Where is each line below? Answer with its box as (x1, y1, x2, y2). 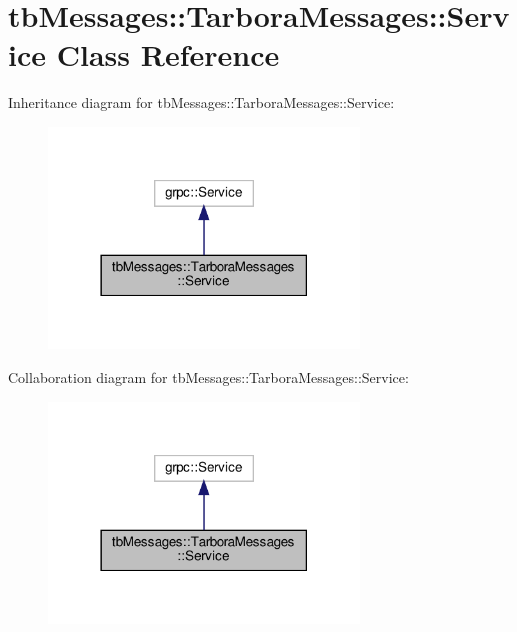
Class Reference (56, 34, 280, 75)
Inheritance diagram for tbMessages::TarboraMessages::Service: (8, 92, 395, 113)
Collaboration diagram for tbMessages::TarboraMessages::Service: (8, 366, 409, 387)
